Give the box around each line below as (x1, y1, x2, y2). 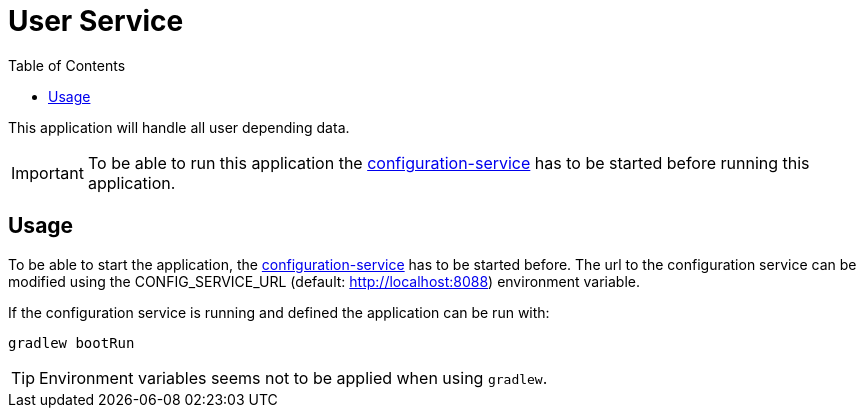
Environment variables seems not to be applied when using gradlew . (39, 367, 548, 388)
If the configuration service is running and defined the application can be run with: (8, 303, 550, 321)
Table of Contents (8, 56, 126, 74)
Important (11, 162, 84, 183)
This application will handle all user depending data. (8, 118, 350, 136)
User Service (8, 4, 184, 38)
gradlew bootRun (8, 334, 135, 351)
